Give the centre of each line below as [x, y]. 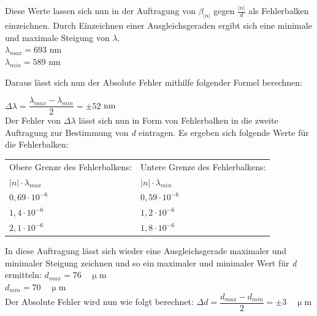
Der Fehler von [33, 120]
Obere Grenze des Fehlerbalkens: [71, 166]
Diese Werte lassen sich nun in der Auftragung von [100, 11]
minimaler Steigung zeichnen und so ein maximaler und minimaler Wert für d [151, 262]
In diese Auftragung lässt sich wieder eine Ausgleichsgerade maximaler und [146, 251]
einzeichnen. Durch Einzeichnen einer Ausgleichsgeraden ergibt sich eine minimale [158, 25]
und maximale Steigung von [57, 37]
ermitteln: [23, 275]
